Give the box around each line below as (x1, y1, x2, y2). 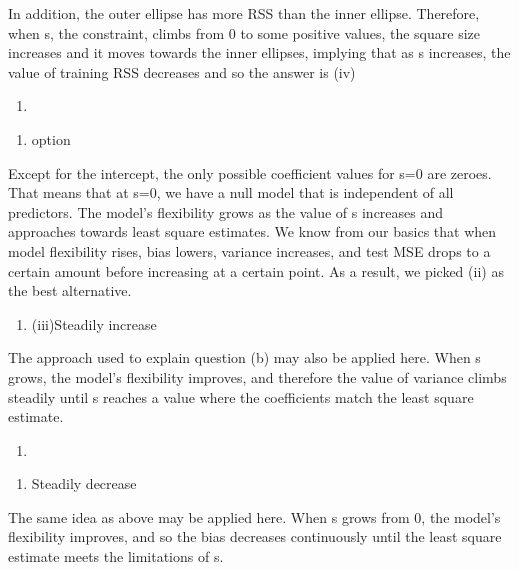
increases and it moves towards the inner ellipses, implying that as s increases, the (8, 42, 511, 63)
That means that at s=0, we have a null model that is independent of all (8, 182, 454, 203)
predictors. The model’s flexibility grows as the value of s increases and (8, 201, 444, 222)
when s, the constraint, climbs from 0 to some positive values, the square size (8, 22, 480, 43)
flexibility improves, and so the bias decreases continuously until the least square (8, 526, 502, 547)
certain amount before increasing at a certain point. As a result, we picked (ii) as (8, 260, 504, 281)
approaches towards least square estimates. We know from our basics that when (8, 221, 497, 242)
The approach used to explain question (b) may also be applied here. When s (8, 347, 481, 368)
